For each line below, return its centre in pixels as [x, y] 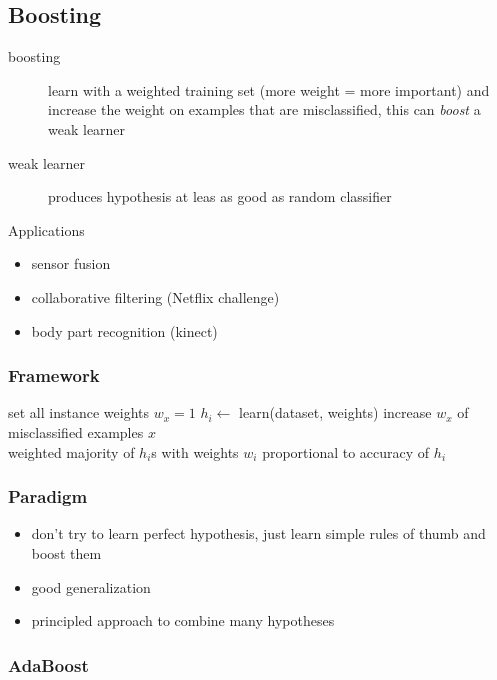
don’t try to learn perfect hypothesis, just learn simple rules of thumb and [258, 533]
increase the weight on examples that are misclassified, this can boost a [264, 109]
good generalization [91, 586]
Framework [54, 375]
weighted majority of [71, 451]
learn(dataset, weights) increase [335, 412]
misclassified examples [76, 431]
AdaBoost [48, 664]
